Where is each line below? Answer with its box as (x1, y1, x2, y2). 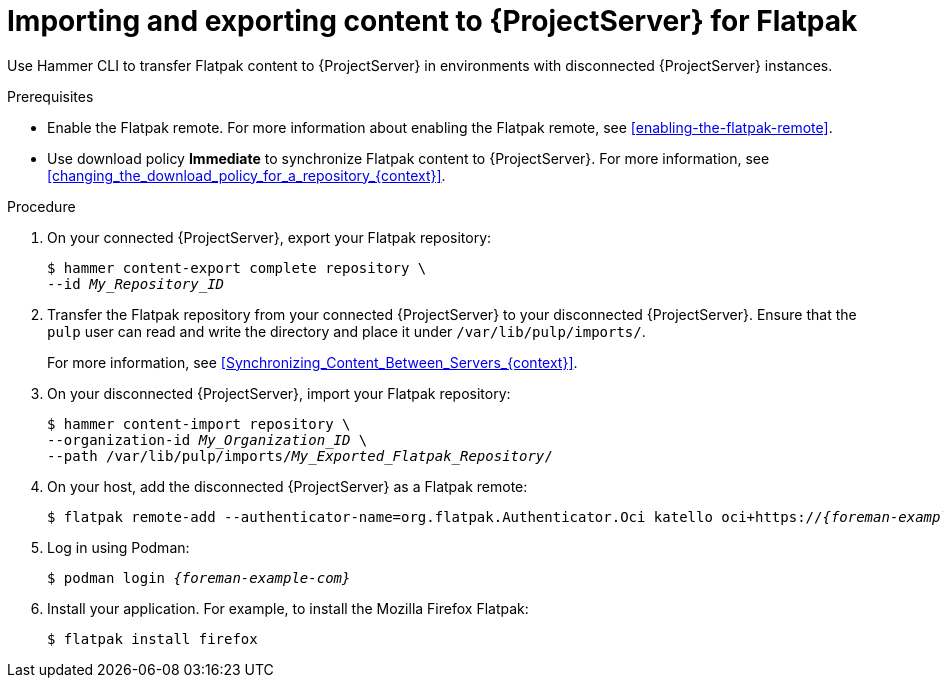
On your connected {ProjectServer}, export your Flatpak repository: (47, 228, 492, 246)
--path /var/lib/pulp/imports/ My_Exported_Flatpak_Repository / (47, 447, 553, 464)
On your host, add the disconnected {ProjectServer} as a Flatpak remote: (47, 477, 528, 495)
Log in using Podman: (47, 538, 190, 556)
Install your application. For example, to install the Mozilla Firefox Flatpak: (47, 599, 529, 617)
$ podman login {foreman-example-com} (47, 569, 351, 586)
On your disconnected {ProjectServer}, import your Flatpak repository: (47, 384, 511, 402)
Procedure (7, 197, 76, 215)
